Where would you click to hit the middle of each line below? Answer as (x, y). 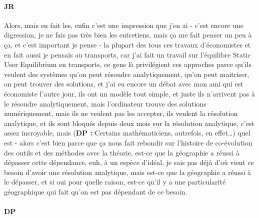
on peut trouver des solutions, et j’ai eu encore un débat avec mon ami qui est (124, 84)
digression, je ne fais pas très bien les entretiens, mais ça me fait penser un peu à (128, 35)
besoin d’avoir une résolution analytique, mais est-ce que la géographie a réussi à (128, 172)
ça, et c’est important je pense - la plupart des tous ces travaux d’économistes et (127, 44)
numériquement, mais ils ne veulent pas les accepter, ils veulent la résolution (121, 113)
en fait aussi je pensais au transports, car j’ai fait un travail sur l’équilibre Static (127, 54)
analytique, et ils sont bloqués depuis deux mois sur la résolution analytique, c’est (129, 123)
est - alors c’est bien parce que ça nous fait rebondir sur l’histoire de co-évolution (128, 142)
